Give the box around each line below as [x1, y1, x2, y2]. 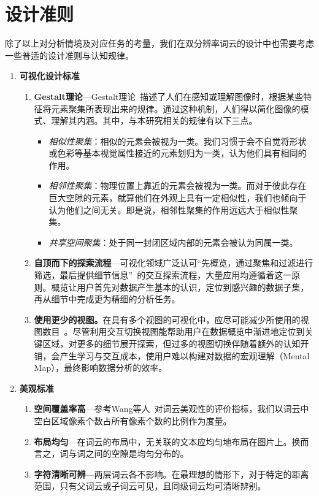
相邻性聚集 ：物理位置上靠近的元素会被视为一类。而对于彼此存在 [48, 179, 307, 192]
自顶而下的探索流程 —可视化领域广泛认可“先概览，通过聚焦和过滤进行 [34, 256, 313, 269]
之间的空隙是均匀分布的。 [85, 447, 189, 460]
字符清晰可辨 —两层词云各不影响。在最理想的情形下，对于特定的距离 [34, 467, 309, 480]
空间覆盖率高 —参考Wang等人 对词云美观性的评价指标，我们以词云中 [34, 402, 309, 415]
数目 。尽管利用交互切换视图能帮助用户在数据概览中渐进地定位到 [42, 325, 305, 338]
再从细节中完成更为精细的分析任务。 [34, 292, 180, 305]
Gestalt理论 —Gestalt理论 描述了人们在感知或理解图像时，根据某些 [34, 90, 304, 102]
